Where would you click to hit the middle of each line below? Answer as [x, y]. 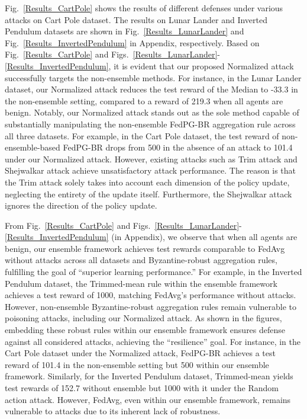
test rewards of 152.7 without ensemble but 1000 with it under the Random [142, 388]
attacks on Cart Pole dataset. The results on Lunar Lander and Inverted [136, 19]
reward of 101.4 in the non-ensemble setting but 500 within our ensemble [137, 364]
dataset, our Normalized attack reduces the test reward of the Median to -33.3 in [151, 89]
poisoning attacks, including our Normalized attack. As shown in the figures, [143, 318]
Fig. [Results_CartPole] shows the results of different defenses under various [144, 8]
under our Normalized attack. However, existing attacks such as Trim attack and [151, 159]
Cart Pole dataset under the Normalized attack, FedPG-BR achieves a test [140, 353]
